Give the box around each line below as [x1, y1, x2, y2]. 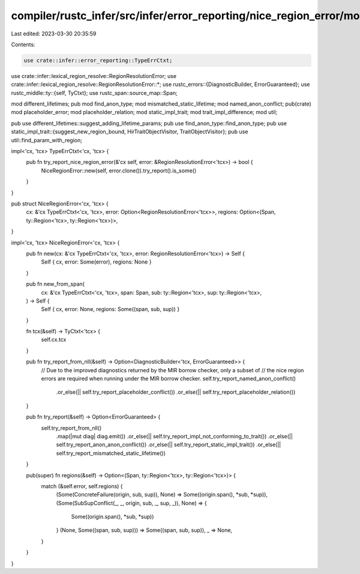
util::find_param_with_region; [11, 136, 82, 143]
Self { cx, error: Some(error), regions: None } [41, 258, 152, 265]
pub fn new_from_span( [26, 280, 85, 288]
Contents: [11, 41, 35, 48]
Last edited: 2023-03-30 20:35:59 [11, 30, 97, 37]
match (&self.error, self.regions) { [41, 482, 123, 489]
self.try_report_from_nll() [41, 424, 102, 432]
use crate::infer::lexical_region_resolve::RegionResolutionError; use [11, 72, 177, 79]
